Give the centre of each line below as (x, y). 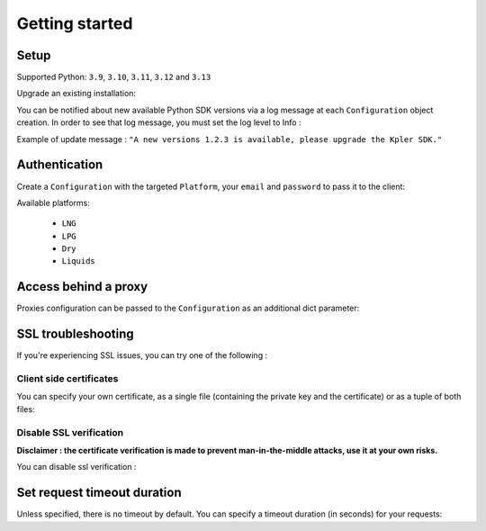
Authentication (60, 165)
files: (26, 409)
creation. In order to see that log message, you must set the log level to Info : (159, 122)
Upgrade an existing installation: (76, 94)
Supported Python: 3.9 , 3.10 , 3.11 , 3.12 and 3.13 (114, 77)
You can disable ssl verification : (76, 467)
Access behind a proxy (82, 287)
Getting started (75, 23)
